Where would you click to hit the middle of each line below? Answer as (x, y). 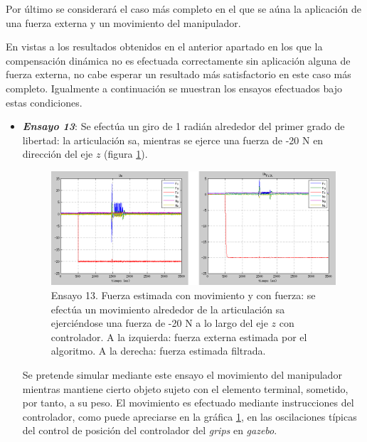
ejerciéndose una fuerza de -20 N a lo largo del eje (159, 323)
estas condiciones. (44, 102)
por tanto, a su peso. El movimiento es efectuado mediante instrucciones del (188, 403)
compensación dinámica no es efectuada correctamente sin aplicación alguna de (178, 60)
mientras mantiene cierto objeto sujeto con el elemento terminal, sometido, (185, 388)
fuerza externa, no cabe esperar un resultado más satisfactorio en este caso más (179, 74)
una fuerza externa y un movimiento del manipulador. (123, 22)
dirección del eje (58, 154)
